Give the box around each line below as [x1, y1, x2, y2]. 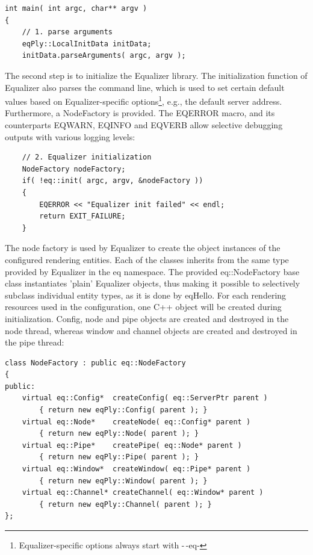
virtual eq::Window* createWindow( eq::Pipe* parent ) [22, 465, 251, 474]
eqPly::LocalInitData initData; [22, 39, 152, 48]
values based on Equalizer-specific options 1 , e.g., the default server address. [5, 93, 282, 107]
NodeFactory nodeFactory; [22, 164, 126, 173]
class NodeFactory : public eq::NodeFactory [5, 358, 186, 367]
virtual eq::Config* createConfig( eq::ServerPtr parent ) [22, 394, 268, 403]
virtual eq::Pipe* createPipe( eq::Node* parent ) [22, 441, 242, 450]
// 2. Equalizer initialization [22, 153, 152, 162]
